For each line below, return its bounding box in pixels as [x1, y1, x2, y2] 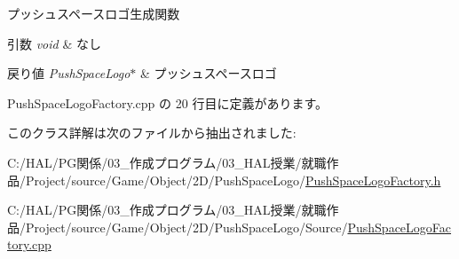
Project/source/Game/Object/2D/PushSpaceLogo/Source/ [25, 217, 348, 236]
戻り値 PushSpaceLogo [7, 64, 131, 82]
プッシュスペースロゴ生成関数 [7, 4, 180, 22]
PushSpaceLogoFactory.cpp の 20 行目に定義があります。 [7, 93, 328, 112]
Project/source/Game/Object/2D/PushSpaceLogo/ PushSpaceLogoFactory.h [25, 170, 441, 189]
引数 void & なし [7, 34, 101, 52]
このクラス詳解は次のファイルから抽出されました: [7, 123, 297, 142]
